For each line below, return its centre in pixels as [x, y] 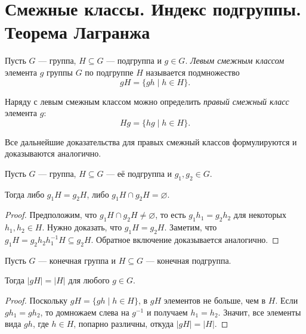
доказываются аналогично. [53, 153]
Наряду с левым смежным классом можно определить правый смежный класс [147, 101]
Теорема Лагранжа [78, 32]
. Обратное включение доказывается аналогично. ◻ [185, 240]
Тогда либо [25, 194]
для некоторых [260, 215]
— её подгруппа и [139, 173]
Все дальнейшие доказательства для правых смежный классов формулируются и [151, 141]
